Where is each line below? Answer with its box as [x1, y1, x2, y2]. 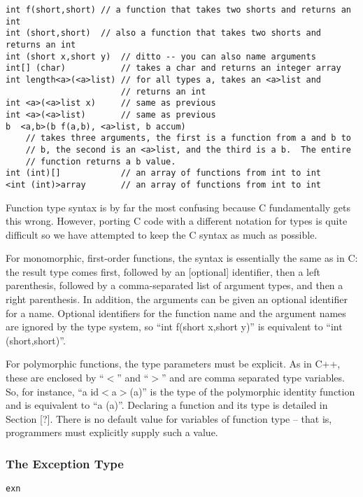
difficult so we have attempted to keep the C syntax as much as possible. [6, 227, 318, 241]
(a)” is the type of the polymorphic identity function [129, 384, 355, 398]
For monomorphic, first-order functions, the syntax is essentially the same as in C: [6, 251, 358, 265]
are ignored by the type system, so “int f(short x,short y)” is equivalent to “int [6, 319, 343, 334]
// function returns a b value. [25, 156, 176, 167]
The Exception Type [6, 454, 124, 472]
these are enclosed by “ [6, 370, 104, 385]
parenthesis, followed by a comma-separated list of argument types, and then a [6, 278, 343, 293]
